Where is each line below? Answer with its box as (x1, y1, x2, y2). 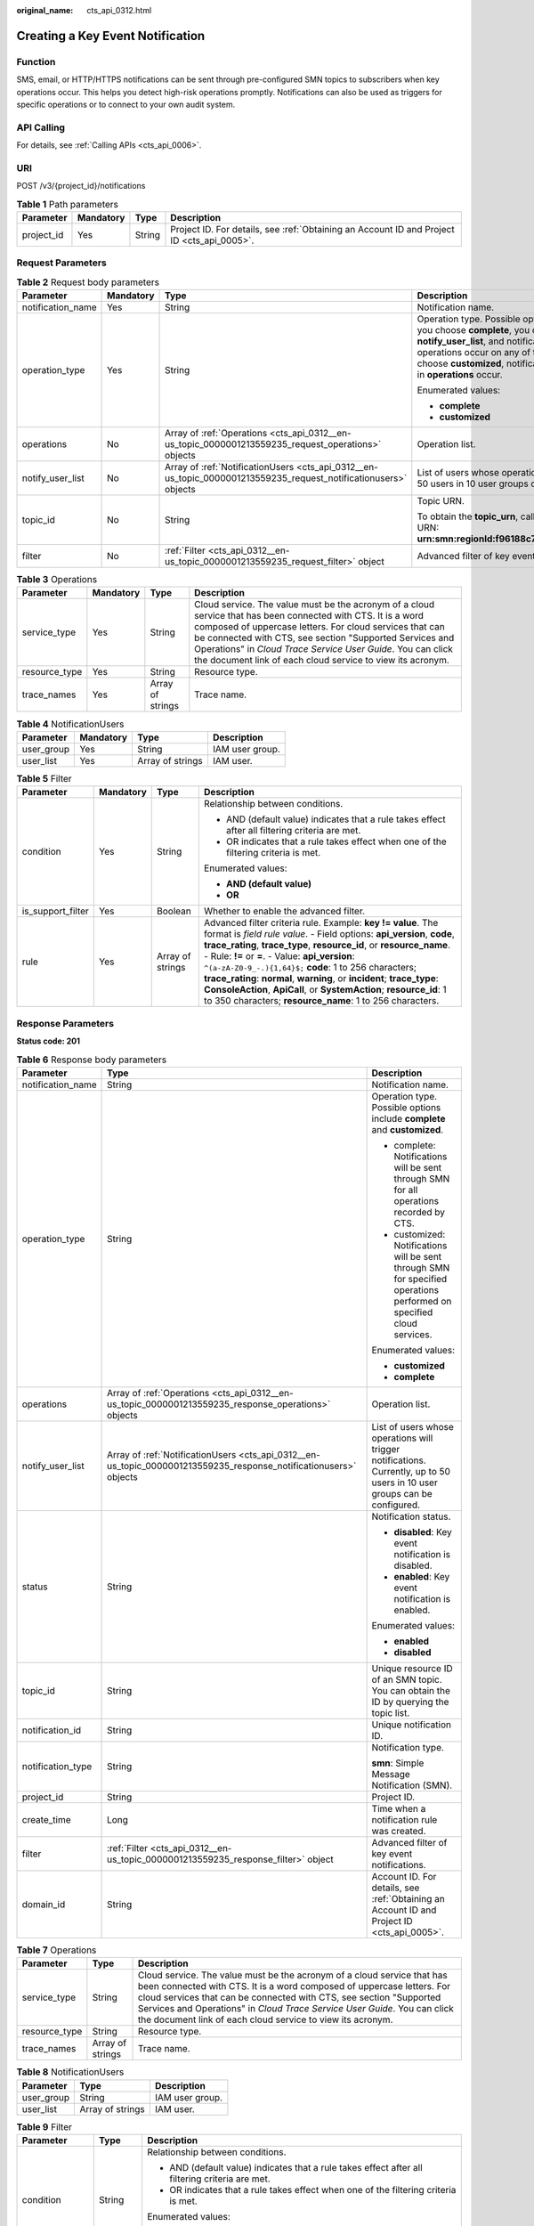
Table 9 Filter (16, 2120, 73, 2133)
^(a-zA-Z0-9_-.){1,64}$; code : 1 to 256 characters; (203, 962, 417, 974)
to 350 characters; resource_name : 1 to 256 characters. (203, 995, 440, 1007)
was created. (371, 1824, 426, 1837)
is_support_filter (21, 905, 89, 917)
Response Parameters (16, 1017, 115, 1029)
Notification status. (371, 1510, 451, 1523)
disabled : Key (393, 1525, 453, 1538)
